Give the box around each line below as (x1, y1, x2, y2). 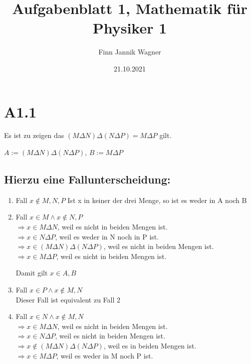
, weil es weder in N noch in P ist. (55, 231, 159, 241)
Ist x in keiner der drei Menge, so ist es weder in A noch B (67, 194, 247, 205)
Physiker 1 (92, 17, 167, 38)
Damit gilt (15, 267, 48, 278)
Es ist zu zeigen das (4, 130, 64, 140)
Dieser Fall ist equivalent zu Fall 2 (15, 294, 121, 304)
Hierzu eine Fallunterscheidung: (4, 171, 171, 187)
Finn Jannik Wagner (98, 46, 161, 57)
